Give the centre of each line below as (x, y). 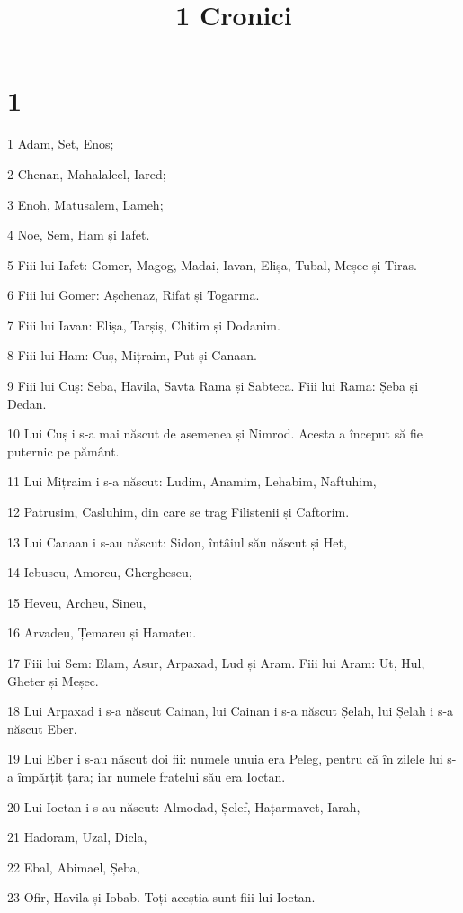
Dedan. (27, 403)
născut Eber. (42, 728)
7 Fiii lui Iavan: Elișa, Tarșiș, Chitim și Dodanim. (144, 325)
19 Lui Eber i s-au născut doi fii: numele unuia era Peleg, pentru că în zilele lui (225, 759)
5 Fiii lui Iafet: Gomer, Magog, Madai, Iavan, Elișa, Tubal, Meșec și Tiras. (212, 264)
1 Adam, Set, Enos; (61, 144)
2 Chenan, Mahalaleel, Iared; (87, 173)
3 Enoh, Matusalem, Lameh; (85, 204)
